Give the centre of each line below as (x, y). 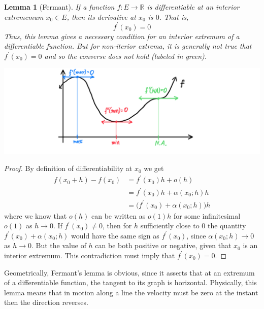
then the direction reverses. (46, 302)
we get (154, 168)
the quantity (227, 226)
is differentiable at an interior (193, 7)
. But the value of (59, 245)
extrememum (24, 16)
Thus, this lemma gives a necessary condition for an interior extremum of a (122, 36)
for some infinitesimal (207, 215)
